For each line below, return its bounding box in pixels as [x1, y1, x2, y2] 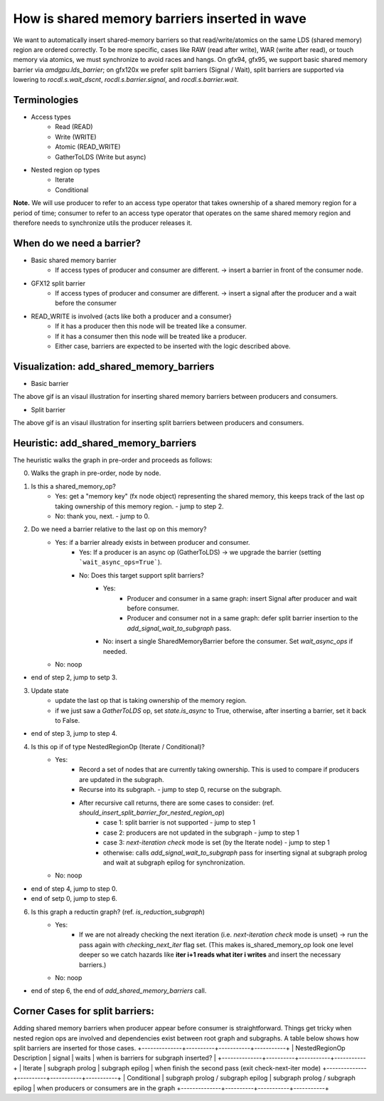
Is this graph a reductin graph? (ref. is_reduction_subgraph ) [31, 907, 206, 916]
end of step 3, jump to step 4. [31, 729, 117, 738]
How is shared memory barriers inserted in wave [13, 11, 307, 26]
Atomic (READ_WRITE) [55, 142, 121, 151]
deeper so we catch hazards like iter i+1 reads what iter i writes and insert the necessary [79, 951, 341, 959]
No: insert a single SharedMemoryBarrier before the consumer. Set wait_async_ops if [103, 637, 353, 646]
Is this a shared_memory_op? [31, 481, 117, 491]
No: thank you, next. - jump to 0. [55, 511, 150, 520]
